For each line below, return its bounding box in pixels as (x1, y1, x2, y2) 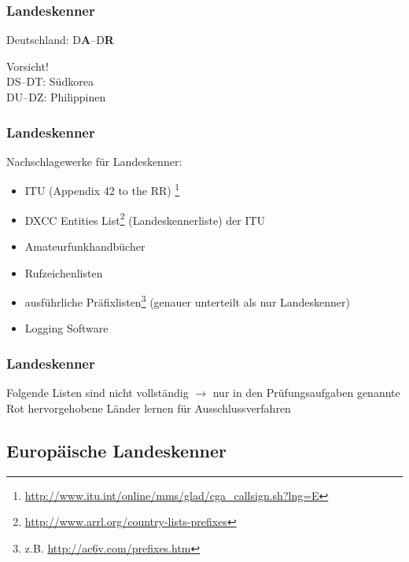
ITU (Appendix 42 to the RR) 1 (24, 180, 180, 199)
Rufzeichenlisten (24, 264, 103, 281)
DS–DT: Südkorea (6, 73, 94, 90)
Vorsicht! (6, 57, 49, 74)
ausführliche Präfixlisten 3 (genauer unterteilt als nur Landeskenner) (24, 292, 351, 310)
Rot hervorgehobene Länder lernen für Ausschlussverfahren (6, 399, 291, 416)
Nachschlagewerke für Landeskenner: (6, 152, 182, 169)
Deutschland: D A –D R (6, 31, 114, 48)
